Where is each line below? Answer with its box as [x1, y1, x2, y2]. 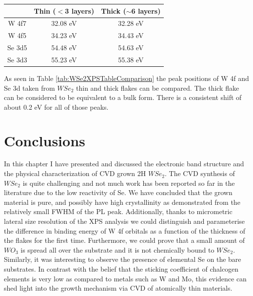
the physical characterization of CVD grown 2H [4, 168, 146, 178]
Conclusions [4, 130, 85, 150]
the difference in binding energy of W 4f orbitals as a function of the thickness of [4, 225, 246, 236]
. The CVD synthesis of [164, 168, 235, 178]
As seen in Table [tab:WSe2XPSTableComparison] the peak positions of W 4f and [4, 73, 249, 83]
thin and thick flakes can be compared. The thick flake [76, 82, 239, 93]
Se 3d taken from [4, 82, 55, 93]
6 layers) [131, 5, 161, 16]
